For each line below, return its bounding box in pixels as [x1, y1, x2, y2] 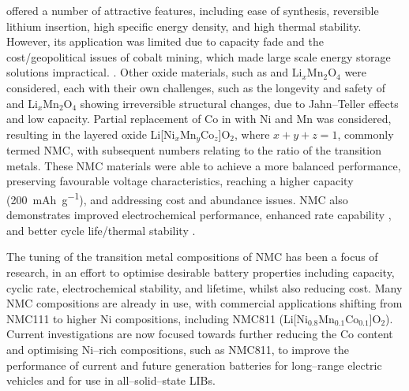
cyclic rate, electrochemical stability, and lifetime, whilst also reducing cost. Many [6, 279, 403, 296]
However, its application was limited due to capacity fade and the [6, 33, 324, 50]
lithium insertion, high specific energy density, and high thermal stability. [6, 17, 362, 34]
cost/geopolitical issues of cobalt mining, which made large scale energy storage [6, 48, 391, 65]
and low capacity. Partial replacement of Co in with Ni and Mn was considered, [6, 110, 392, 127]
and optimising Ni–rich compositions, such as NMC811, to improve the [6, 341, 350, 357]
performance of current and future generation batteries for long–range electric [6, 356, 382, 373]
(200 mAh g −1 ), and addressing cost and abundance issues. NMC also [6, 188, 348, 207]
